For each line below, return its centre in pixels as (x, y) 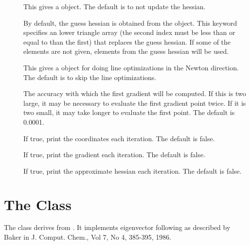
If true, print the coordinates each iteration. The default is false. (119, 138)
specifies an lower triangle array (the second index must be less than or (129, 32)
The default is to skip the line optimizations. (90, 77)
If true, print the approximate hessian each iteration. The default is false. (133, 171)
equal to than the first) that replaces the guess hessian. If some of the (127, 41)
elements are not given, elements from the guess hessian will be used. (126, 51)
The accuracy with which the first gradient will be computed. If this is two (135, 93)
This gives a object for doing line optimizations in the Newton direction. (131, 67)
